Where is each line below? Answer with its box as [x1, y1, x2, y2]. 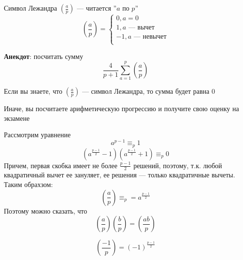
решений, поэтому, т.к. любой [133, 160, 222, 170]
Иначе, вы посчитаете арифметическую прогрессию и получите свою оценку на [4, 103, 239, 114]
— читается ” [76, 3, 117, 13]
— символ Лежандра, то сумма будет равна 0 [82, 86, 215, 96]
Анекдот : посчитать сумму [4, 51, 83, 61]
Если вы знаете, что [4, 86, 62, 96]
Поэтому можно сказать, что [4, 205, 87, 216]
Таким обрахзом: [4, 179, 53, 189]
